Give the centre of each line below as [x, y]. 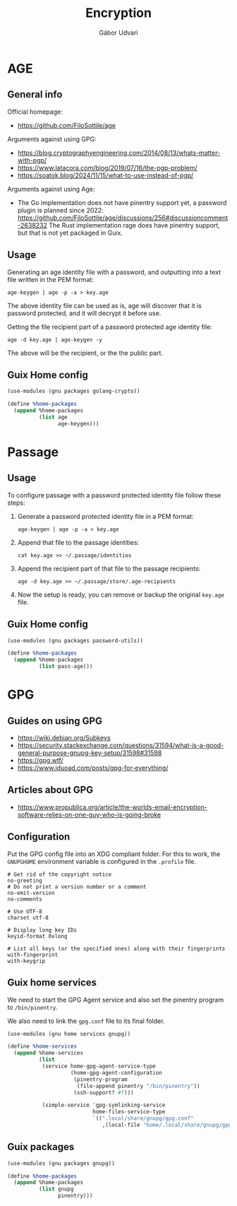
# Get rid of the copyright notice [60, 874]
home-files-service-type [129, 1112]
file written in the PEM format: [50, 279]
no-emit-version [31, 893]
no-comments [25, 899]
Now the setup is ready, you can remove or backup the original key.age [121, 595]
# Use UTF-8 [25, 911]
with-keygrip [26, 961]
